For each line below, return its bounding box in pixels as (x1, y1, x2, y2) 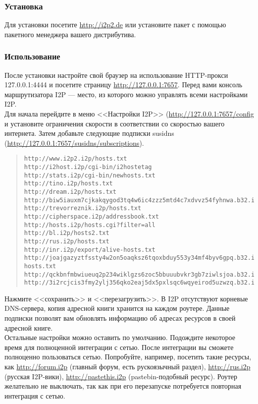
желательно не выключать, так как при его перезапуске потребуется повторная (4, 381, 242, 391)
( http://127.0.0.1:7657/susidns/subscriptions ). (4, 137, 144, 148)
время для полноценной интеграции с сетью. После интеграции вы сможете (4, 342, 234, 352)
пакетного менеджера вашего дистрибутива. (4, 29, 136, 39)
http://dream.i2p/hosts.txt (24, 188, 116, 195)
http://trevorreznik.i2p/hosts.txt (24, 205, 142, 212)
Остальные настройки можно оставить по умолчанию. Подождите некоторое (4, 332, 236, 343)
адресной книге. (4, 322, 53, 333)
